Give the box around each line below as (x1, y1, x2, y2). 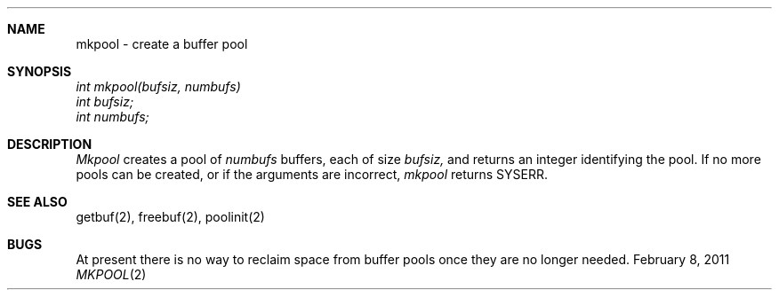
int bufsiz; (76, 94, 134, 109)
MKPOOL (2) (76, 267, 147, 282)
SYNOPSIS (7, 64, 72, 79)
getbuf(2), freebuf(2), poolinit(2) (76, 209, 265, 224)
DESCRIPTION (7, 137, 92, 152)
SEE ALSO (7, 194, 68, 209)
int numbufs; (76, 109, 149, 124)
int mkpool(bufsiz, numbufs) (76, 79, 241, 94)
